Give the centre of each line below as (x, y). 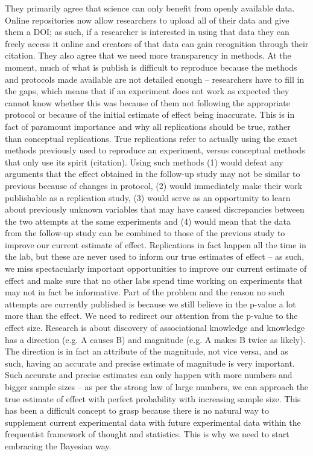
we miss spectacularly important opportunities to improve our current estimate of (156, 268)
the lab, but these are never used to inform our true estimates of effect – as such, (155, 256)
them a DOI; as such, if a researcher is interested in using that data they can (147, 32)
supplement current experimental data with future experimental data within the (153, 422)
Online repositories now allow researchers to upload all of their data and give (147, 20)
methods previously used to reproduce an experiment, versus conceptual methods (155, 150)
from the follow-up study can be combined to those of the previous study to (145, 233)
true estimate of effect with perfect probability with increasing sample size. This (153, 398)
